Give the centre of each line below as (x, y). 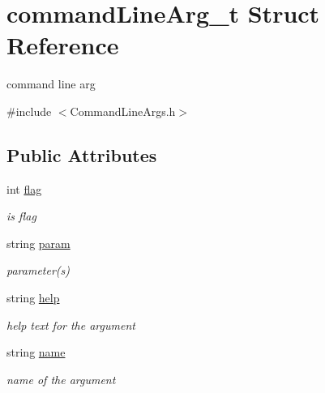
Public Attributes (82, 154)
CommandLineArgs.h (123, 111)
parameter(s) (38, 270)
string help (33, 298)
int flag (24, 188)
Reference (63, 45)
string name (36, 352)
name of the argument (61, 379)
